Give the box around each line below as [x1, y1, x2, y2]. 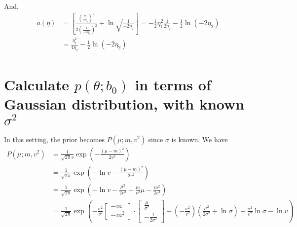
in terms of [135, 75, 211, 95]
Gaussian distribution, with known [4, 94, 245, 114]
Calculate [4, 75, 69, 95]
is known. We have [171, 134, 228, 144]
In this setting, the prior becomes [4, 134, 105, 144]
